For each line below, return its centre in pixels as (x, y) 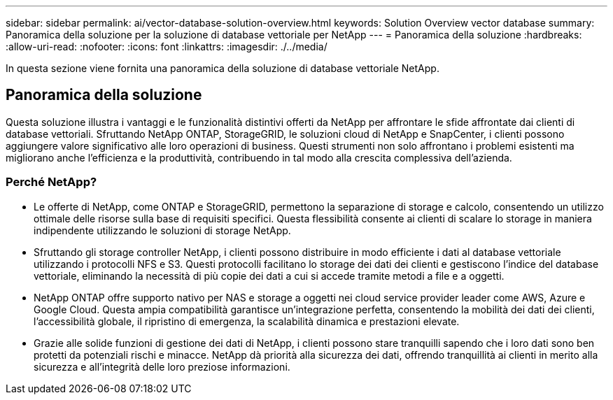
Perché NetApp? (51, 182)
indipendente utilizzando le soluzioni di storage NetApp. (162, 230)
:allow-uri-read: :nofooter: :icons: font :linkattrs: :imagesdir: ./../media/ (167, 47)
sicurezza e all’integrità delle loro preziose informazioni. (162, 366)
